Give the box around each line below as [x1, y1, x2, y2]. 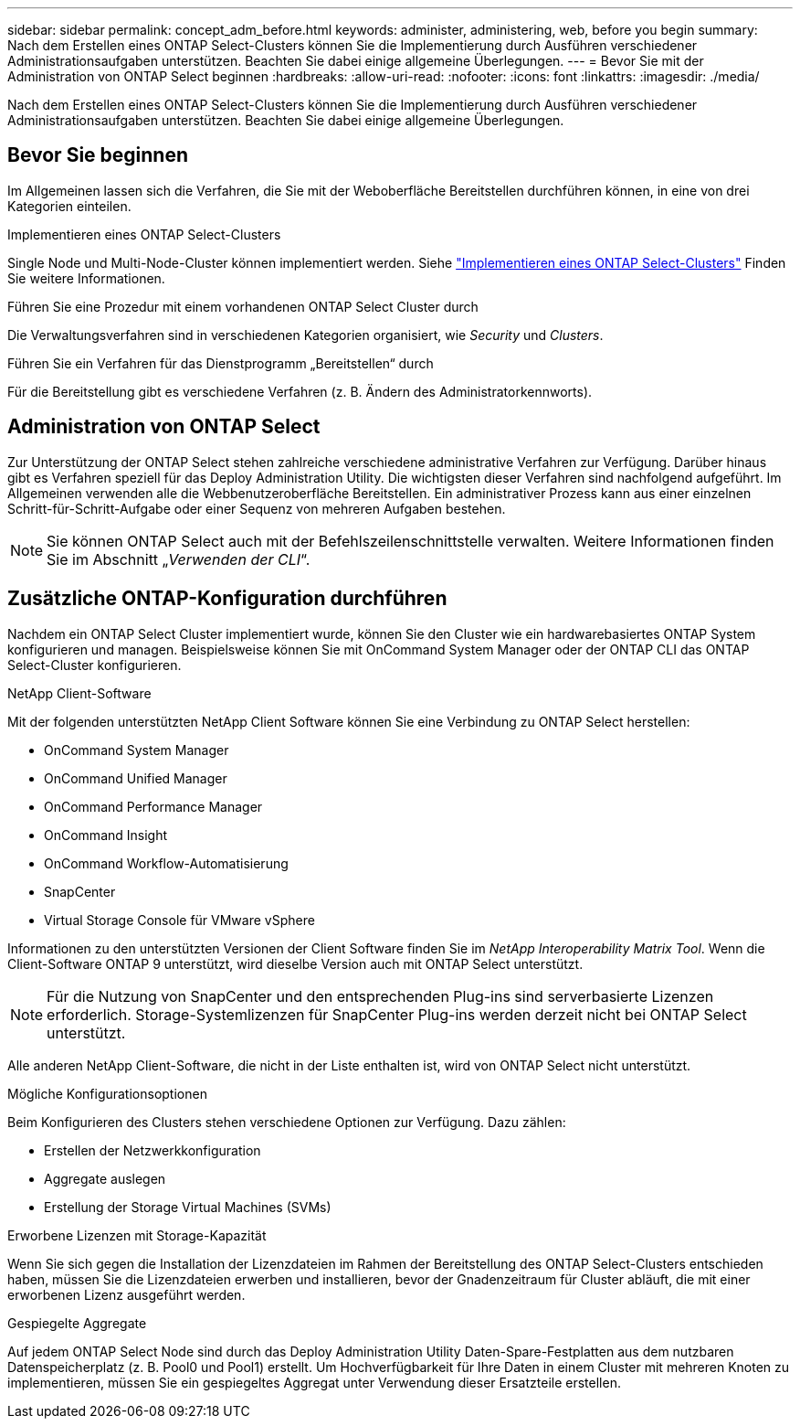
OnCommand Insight [44, 826, 168, 843]
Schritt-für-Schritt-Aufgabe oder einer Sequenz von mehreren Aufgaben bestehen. [7, 500, 506, 516]
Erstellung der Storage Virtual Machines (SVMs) [44, 1198, 332, 1215]
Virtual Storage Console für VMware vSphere [44, 911, 315, 928]
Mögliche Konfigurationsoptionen [7, 1085, 207, 1101]
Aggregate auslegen [44, 1170, 166, 1187]
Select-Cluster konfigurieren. [7, 656, 182, 673]
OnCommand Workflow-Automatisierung [44, 855, 289, 871]
